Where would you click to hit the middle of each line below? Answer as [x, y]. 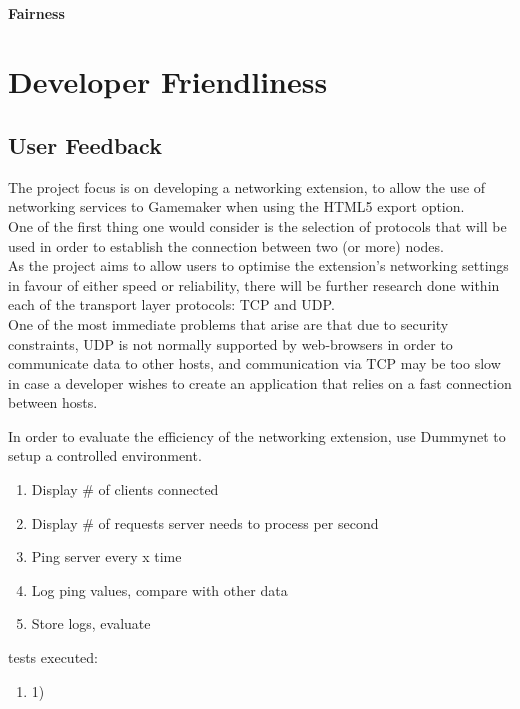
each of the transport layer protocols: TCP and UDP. [171, 304]
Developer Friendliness [168, 81]
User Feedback [85, 144]
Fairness [36, 12]
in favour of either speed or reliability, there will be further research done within [254, 284]
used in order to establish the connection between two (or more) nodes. [226, 245]
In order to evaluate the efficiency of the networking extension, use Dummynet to [257, 435]
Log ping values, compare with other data [159, 589]
